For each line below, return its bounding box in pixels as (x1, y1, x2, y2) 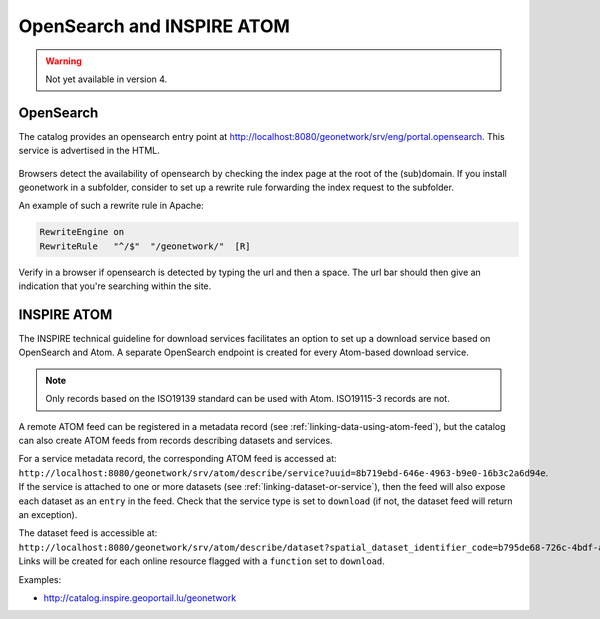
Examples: (18, 573, 62, 585)
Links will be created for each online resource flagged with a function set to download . (18, 555, 385, 567)
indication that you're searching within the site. (18, 280, 212, 292)
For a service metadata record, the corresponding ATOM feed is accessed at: (18, 453, 337, 465)
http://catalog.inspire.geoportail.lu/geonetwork (43, 591, 237, 604)
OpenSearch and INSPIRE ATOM (18, 15, 290, 37)
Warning (45, 55, 82, 67)
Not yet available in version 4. (45, 73, 168, 85)
